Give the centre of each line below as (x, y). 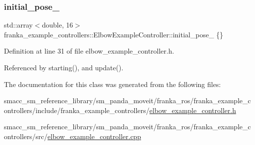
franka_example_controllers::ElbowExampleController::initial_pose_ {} (114, 34)
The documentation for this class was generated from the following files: (112, 84)
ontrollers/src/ (26, 136)
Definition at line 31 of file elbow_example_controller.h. (89, 51)
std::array (18, 25)
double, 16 (58, 25)
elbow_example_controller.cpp (94, 136)
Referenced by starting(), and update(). (64, 67)
